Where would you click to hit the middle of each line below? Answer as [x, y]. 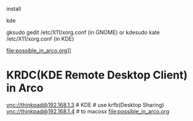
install [14, 9]
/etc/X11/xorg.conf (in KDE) [40, 39]
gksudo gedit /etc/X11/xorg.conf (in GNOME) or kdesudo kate [83, 32]
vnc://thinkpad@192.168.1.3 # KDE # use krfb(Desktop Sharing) [85, 105]
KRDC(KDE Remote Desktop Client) [97, 75]
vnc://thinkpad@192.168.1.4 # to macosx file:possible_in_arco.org [88, 111]
